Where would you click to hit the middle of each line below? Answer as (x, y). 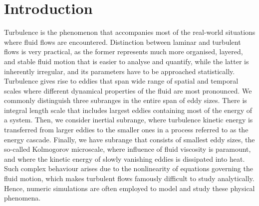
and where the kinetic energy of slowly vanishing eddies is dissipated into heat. (125, 158)
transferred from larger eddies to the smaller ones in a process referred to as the (126, 130)
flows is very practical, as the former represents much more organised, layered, (124, 51)
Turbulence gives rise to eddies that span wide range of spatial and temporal (121, 81)
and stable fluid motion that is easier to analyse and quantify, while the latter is (127, 61)
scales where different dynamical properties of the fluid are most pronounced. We (128, 90)
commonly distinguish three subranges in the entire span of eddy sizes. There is (126, 100)
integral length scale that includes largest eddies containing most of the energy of (128, 110)
